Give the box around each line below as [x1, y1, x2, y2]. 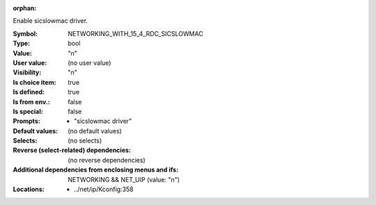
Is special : [13, 107, 43, 115]
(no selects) [68, 136, 102, 145]
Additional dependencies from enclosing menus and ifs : [13, 165, 179, 174]
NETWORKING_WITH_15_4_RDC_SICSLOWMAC [68, 29, 203, 38]
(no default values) [68, 126, 122, 135]
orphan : [13, 4, 37, 12]
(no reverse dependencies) [68, 156, 146, 164]
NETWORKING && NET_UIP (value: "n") [68, 175, 180, 183]
